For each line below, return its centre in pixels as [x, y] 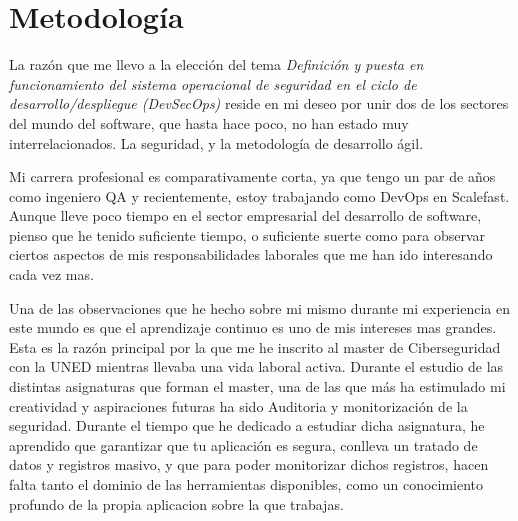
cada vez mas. [51, 274]
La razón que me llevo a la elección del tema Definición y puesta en [216, 64]
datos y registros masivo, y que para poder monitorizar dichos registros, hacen [249, 464]
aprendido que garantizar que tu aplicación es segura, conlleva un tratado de [243, 444]
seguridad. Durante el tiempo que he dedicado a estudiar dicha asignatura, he [247, 425]
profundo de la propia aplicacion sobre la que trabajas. [176, 503]
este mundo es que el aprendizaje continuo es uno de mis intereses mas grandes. [253, 327]
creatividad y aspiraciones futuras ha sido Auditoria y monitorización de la [238, 405]
